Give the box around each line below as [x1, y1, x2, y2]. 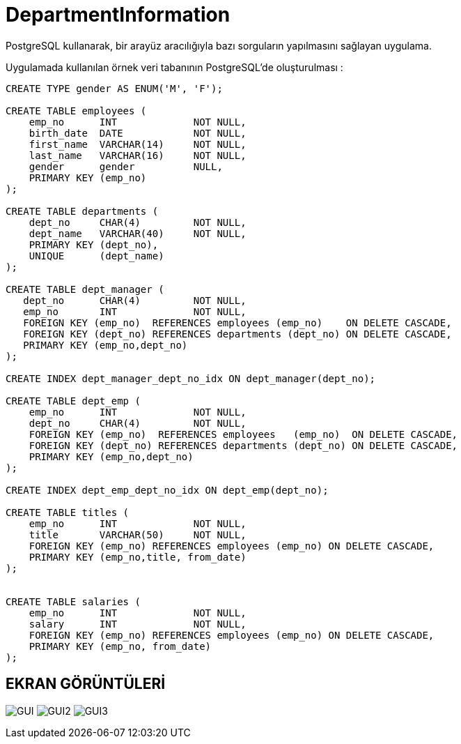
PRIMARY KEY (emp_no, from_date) [29, 640, 212, 652]
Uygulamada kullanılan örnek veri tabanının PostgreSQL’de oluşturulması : [6, 61, 343, 73]
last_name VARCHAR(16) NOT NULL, [29, 149, 247, 161]
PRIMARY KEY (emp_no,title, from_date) [29, 551, 247, 563]
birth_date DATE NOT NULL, [29, 127, 247, 139]
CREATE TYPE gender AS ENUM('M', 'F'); [6, 82, 223, 94]
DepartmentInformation [6, 3, 230, 26]
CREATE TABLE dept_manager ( [6, 283, 164, 295]
